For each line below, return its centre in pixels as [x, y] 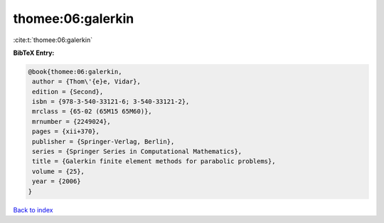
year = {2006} [57, 181]
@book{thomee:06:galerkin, [75, 72]
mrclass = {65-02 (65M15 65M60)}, [92, 111]
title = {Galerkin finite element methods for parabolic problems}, [154, 161]
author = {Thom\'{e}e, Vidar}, [87, 82]
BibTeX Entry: [34, 53]
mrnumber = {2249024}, [72, 121]
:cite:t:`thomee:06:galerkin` [53, 40]
